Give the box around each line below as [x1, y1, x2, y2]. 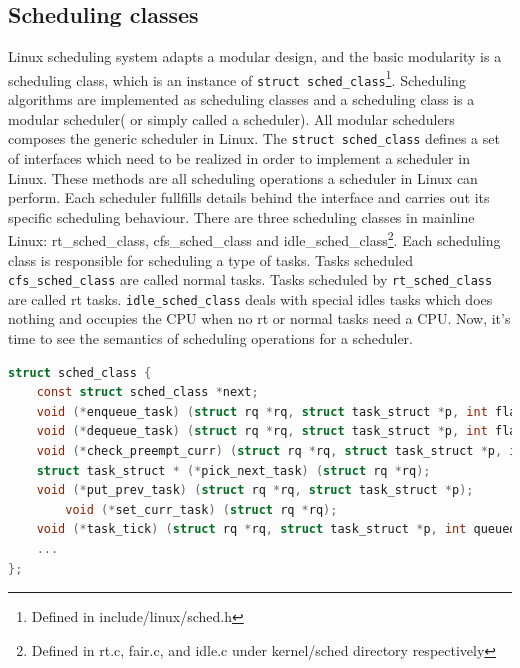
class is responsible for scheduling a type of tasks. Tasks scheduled [8, 249, 413, 270]
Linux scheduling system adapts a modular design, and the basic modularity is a [8, 46, 502, 67]
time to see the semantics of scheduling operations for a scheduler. [8, 328, 413, 349]
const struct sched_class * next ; [36, 385, 259, 400]
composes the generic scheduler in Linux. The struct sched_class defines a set [8, 128, 500, 149]
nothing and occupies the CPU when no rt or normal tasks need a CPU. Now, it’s [8, 308, 511, 329]
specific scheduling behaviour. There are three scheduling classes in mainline [8, 206, 475, 227]
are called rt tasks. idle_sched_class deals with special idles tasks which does [8, 288, 493, 309]
